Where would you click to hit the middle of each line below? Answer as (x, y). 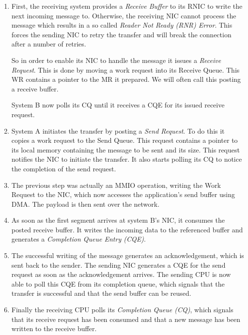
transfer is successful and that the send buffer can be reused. (101, 293)
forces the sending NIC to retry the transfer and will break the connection (121, 34)
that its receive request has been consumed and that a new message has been (126, 319)
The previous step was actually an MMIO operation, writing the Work (116, 185)
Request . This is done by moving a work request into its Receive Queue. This (125, 69)
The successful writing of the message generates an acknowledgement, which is (128, 255)
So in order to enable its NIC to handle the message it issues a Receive (116, 60)
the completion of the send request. (64, 168)
